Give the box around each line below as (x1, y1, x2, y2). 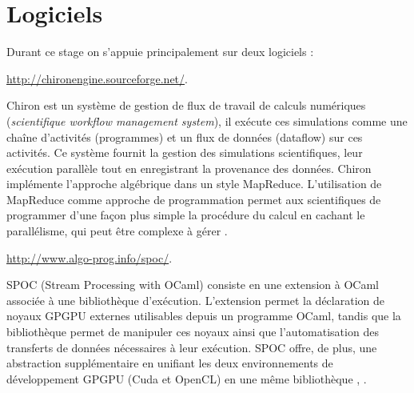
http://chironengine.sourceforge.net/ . (6, 70, 188, 86)
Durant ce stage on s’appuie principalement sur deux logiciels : (6, 43, 314, 60)
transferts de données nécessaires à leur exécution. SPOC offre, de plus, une (6, 339, 377, 355)
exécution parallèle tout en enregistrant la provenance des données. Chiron (6, 159, 372, 176)
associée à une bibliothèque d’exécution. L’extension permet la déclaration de (6, 291, 385, 308)
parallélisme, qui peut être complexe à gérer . (6, 223, 228, 239)
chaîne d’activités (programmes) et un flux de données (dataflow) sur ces (6, 128, 363, 145)
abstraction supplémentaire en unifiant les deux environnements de (6, 355, 333, 371)
